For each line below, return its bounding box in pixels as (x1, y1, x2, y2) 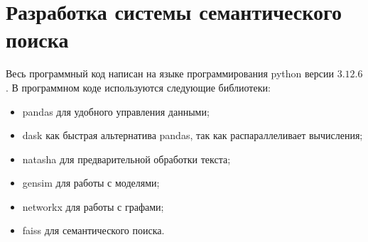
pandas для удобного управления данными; (22, 104, 210, 119)
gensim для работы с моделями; (22, 175, 160, 190)
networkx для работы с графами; (22, 199, 164, 214)
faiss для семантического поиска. (22, 223, 165, 238)
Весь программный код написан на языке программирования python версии (6, 66, 334, 81)
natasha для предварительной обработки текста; (22, 151, 231, 166)
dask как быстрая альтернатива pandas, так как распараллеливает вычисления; (22, 128, 363, 143)
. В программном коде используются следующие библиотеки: (6, 79, 271, 94)
